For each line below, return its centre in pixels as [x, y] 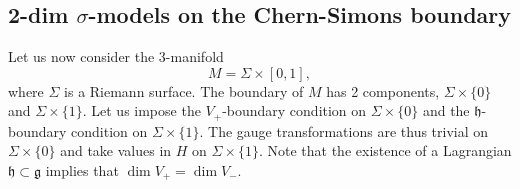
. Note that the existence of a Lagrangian [385, 150]
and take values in [116, 150]
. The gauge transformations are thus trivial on [344, 130]
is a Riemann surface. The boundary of [184, 90]
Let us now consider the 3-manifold [116, 56]
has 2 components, [383, 90]
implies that [82, 170]
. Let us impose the [141, 110]
